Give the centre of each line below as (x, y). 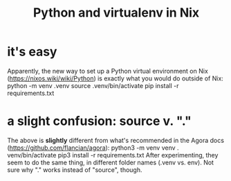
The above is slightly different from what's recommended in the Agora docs (116, 140)
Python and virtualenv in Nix (116, 13)
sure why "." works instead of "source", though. (75, 170)
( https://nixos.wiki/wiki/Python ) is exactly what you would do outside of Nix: (115, 78)
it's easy (32, 52)
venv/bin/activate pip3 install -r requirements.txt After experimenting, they (113, 155)
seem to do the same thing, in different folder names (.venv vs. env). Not (111, 162)
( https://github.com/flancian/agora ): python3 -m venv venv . (93, 148)
